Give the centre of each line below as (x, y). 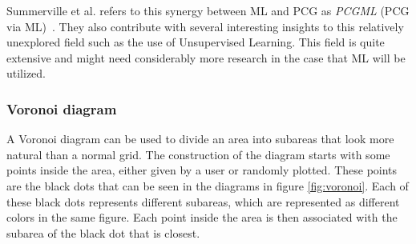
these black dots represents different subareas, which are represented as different (203, 201)
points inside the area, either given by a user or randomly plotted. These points (202, 170)
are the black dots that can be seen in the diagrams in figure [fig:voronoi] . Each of (208, 185)
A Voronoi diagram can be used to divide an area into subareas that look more (200, 139)
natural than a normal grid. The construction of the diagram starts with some (198, 154)
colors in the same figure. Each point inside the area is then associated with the (202, 217)
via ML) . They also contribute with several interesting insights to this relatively (205, 26)
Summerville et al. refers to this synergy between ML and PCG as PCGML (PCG (208, 10)
